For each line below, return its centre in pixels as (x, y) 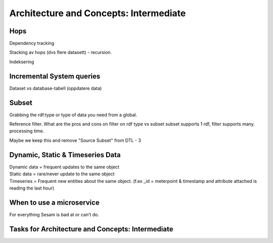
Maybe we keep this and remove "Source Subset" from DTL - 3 (75, 140)
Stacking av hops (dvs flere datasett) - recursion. (61, 53)
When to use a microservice (54, 202)
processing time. (27, 131)
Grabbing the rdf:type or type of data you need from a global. (73, 115)
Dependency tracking (32, 43)
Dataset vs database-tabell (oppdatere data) (56, 88)
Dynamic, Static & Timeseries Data (65, 155)
